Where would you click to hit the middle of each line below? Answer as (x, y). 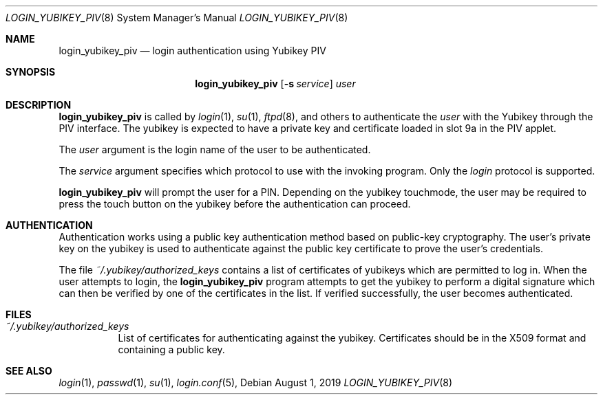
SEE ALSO (29, 371)
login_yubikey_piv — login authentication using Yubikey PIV (192, 51)
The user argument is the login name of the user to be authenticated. (215, 149)
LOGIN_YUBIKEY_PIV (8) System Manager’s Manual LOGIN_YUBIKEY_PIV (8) (177, 18)
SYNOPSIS (31, 72)
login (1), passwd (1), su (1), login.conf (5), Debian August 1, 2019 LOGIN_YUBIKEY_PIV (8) (256, 382)
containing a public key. (171, 349)
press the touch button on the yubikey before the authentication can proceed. (235, 204)
